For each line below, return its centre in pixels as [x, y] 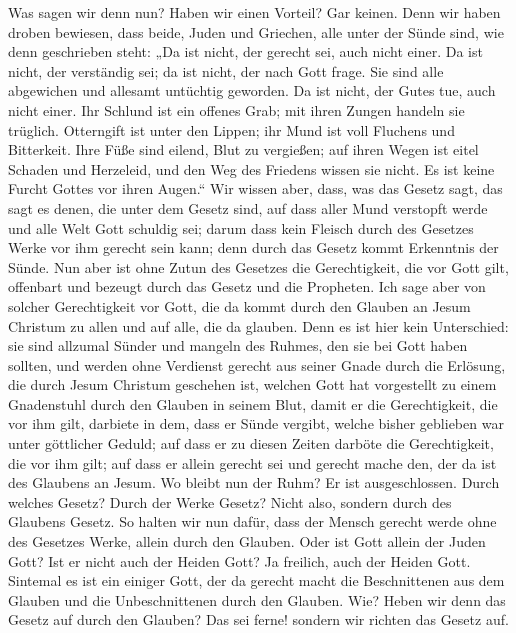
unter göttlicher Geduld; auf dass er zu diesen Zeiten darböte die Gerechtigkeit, [251, 443]
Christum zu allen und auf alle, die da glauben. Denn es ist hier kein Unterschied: [258, 325]
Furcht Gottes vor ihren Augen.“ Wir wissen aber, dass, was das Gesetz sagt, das [255, 188]
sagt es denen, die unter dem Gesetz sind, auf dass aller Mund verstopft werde [248, 207]
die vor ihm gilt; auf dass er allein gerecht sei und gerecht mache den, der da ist [252, 462]
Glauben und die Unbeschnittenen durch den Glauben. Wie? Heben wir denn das [257, 599]
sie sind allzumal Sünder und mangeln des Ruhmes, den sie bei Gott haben [238, 345]
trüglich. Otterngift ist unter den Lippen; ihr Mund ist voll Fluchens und [231, 129]
